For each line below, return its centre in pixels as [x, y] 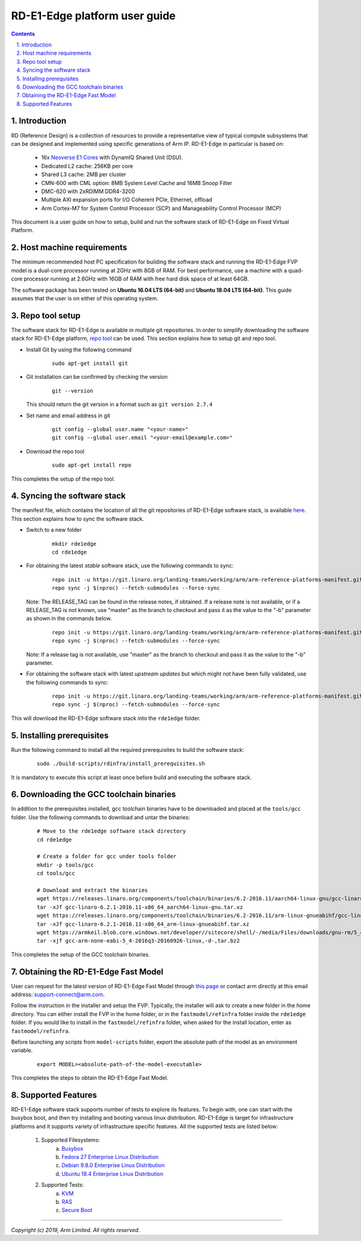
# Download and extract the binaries [93, 890]
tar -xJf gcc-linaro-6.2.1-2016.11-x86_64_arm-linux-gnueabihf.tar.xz [143, 924]
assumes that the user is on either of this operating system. [85, 298]
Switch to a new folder [54, 530]
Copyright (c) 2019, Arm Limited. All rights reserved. [76, 1230]
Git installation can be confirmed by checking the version [97, 377]
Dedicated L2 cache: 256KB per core [87, 166]
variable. [22, 1050]
